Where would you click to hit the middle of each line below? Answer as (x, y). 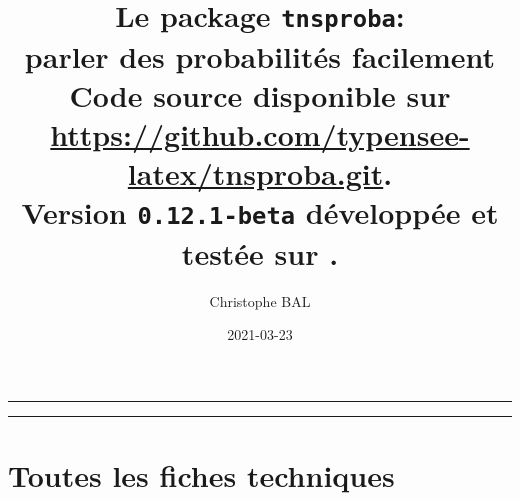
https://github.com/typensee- (260, 133)
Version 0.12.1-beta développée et (260, 212)
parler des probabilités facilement (260, 55)
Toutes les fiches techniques (201, 474)
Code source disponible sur (260, 94)
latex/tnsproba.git (255, 173)
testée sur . (260, 252)
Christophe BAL (260, 300)
